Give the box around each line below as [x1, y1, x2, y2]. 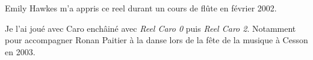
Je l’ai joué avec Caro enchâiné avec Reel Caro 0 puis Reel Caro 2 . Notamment [5, 22, 296, 34]
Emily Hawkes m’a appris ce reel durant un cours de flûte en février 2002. [5, 2, 277, 14]
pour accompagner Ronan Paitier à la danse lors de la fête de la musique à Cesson [5, 34, 308, 46]
